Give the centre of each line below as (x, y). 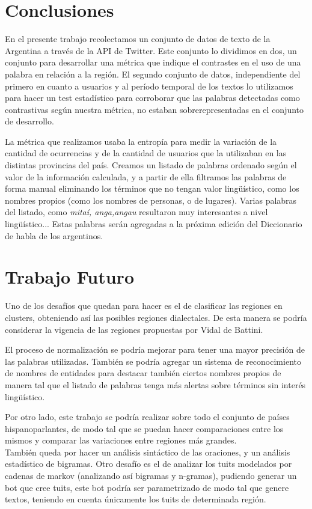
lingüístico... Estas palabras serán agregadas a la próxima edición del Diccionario (154, 224)
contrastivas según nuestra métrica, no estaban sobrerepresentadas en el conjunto (154, 109)
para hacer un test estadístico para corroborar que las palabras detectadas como (152, 98)
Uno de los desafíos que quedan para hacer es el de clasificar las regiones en (144, 306)
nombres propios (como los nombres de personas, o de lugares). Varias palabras (151, 200)
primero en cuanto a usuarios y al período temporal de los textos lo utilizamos (149, 86)
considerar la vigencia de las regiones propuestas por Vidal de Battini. (134, 329)
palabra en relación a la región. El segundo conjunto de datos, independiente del (153, 74)
